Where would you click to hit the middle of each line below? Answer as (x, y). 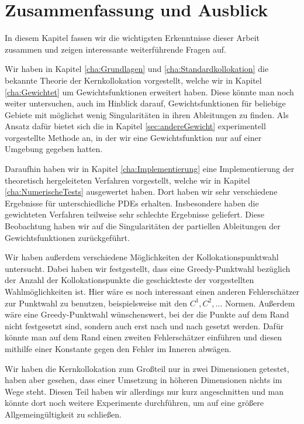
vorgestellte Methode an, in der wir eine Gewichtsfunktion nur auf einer (133, 137)
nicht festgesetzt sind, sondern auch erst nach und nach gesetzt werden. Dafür (144, 325)
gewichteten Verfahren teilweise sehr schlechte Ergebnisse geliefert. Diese (134, 214)
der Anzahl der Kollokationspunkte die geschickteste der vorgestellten (129, 280)
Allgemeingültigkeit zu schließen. (63, 414)
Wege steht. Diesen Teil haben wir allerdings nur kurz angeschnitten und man (144, 391)
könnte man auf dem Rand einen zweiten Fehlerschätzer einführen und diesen (143, 337)
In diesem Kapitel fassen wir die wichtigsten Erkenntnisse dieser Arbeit (132, 38)
